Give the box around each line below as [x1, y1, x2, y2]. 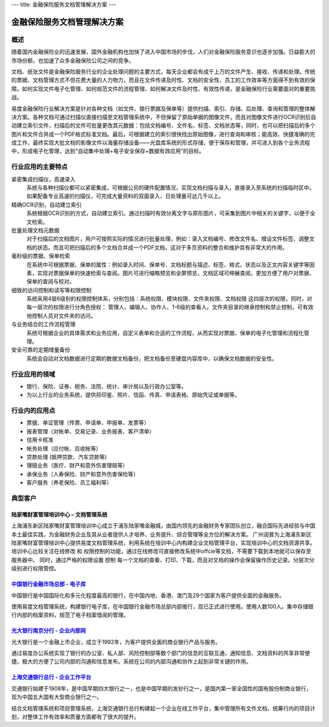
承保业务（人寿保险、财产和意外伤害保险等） [26, 470, 139, 477]
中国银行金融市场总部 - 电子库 [11, 581, 87, 588]
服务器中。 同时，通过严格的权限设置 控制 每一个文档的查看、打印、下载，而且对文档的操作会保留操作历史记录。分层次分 [11, 556, 315, 563]
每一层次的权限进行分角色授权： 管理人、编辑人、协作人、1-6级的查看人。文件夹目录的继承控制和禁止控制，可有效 [26, 303, 314, 311]
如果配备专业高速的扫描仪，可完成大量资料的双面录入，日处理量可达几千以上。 [26, 192, 224, 200]
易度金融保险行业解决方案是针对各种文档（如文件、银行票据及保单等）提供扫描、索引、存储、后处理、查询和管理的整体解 [11, 104, 316, 112]
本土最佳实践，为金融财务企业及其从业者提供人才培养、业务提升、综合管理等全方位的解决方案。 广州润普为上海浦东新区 [11, 530, 312, 538]
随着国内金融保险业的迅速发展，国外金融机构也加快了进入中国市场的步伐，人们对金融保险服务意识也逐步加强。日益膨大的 [11, 48, 316, 56]
